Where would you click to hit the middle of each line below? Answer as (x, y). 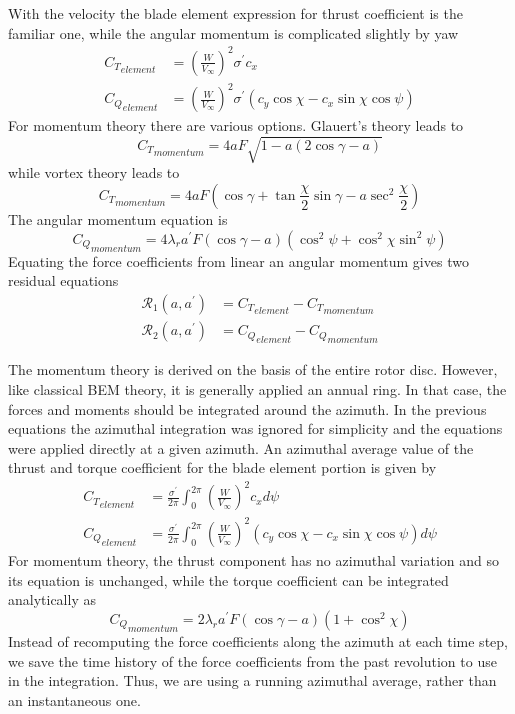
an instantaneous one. (74, 699)
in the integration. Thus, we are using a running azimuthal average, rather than (252, 680)
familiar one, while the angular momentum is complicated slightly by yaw (233, 32)
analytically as (52, 599)
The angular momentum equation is (118, 218)
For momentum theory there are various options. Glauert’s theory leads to (236, 125)
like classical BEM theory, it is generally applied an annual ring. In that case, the (257, 388)
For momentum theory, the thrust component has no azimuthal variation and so (253, 559)
